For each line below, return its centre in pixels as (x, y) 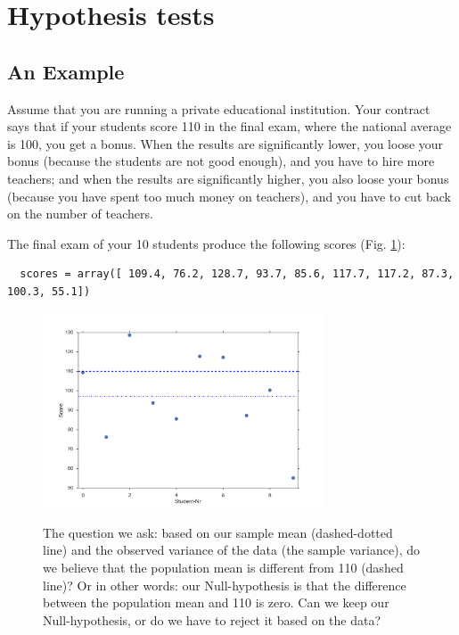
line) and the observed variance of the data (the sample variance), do (231, 550)
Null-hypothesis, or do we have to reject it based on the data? (212, 619)
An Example (66, 71)
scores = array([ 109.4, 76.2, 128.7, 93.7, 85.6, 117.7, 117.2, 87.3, (237, 274)
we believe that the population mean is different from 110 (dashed (223, 567)
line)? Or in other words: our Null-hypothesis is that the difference (225, 585)
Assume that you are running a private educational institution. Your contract (219, 108)
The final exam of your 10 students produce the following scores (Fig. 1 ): (206, 243)
